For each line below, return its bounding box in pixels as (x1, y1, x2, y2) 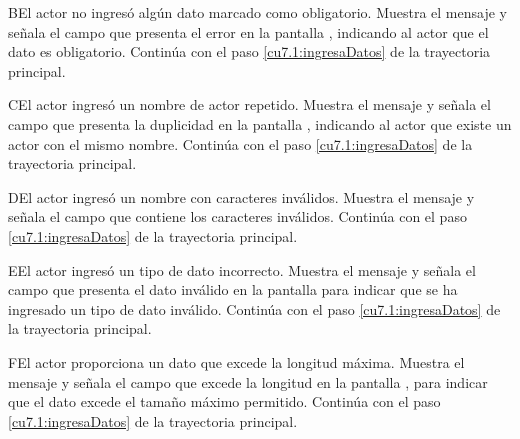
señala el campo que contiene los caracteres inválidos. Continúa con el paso (8, 206, 467, 227)
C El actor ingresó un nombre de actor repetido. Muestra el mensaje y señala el (8, 94, 491, 115)
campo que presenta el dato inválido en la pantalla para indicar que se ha (8, 279, 458, 300)
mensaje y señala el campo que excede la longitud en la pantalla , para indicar (8, 371, 488, 392)
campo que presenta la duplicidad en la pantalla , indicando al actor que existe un (8, 113, 512, 134)
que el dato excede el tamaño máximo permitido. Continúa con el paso (8, 391, 441, 412)
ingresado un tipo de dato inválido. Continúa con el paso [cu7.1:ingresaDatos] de (8, 298, 501, 319)
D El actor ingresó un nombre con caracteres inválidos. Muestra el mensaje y (8, 186, 475, 207)
